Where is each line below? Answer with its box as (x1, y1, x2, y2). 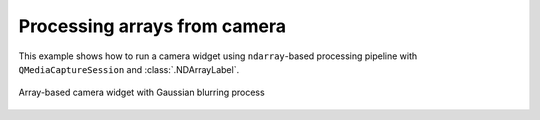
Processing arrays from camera (18, 15, 287, 37)
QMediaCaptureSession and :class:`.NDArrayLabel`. (18, 63, 240, 75)
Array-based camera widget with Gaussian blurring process (18, 86, 265, 99)
